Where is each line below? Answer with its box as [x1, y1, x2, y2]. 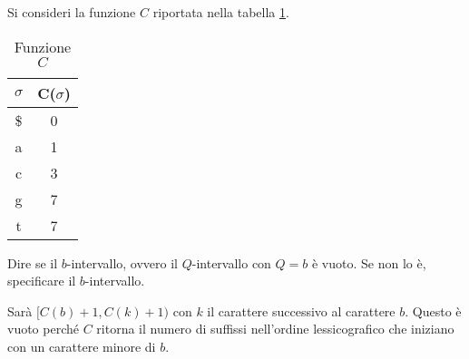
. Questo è [405, 301, 462, 320]
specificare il [7, 271, 76, 290]
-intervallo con [191, 253, 271, 272]
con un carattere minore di [7, 336, 156, 355]
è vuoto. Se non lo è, [311, 253, 426, 272]
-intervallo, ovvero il [66, 253, 179, 272]
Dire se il [7, 253, 58, 272]
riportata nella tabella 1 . [152, 3, 289, 21]
